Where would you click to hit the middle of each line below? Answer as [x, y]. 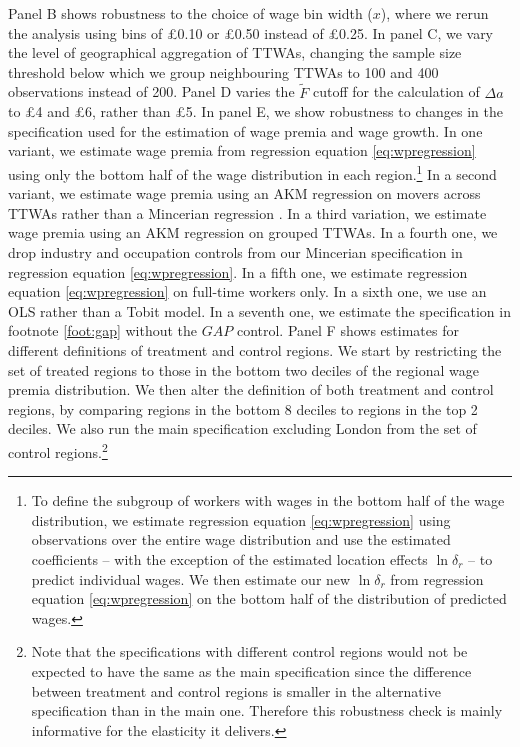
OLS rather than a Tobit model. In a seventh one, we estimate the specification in [259, 310]
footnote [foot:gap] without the [103, 330]
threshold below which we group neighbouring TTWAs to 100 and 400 [223, 71]
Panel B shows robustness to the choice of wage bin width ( [190, 13]
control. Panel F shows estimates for [347, 330]
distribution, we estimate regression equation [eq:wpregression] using [241, 519]
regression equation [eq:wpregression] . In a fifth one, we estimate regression [238, 271]
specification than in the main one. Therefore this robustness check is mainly [267, 710]
